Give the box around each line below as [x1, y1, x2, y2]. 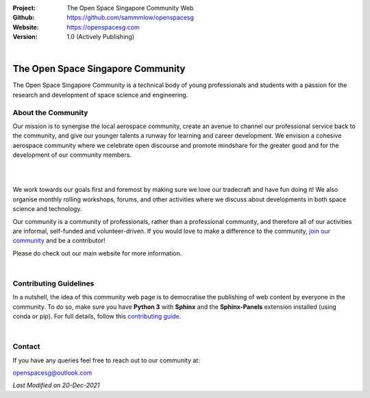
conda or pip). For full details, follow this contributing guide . [12, 312, 182, 320]
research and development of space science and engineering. [12, 90, 188, 99]
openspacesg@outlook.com [12, 369, 92, 377]
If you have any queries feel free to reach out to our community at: [12, 356, 200, 364]
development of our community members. [12, 151, 132, 159]
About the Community [12, 108, 88, 117]
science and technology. [12, 205, 82, 213]
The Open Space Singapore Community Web [66, 4, 194, 12]
